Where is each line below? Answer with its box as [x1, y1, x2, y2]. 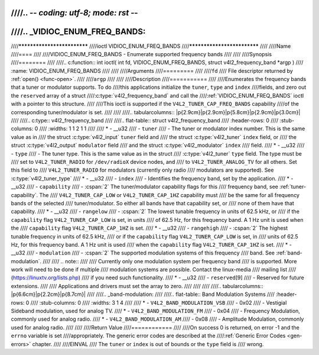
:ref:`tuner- [279, 183, 307, 191]
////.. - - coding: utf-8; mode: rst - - [11, 8, 138, 18]
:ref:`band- [275, 249, 302, 257]
